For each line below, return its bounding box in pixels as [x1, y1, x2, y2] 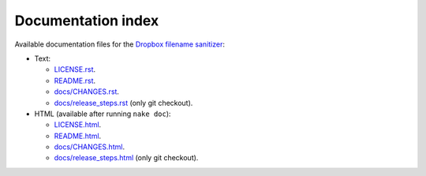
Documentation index [14, 12, 159, 29]
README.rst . [54, 76, 96, 85]
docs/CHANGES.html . [54, 142, 125, 152]
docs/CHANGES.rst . [54, 87, 120, 96]
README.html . [54, 131, 102, 140]
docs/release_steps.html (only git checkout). [54, 153, 199, 163]
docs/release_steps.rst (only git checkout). [54, 98, 193, 107]
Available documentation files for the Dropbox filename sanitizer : [14, 39, 225, 49]
